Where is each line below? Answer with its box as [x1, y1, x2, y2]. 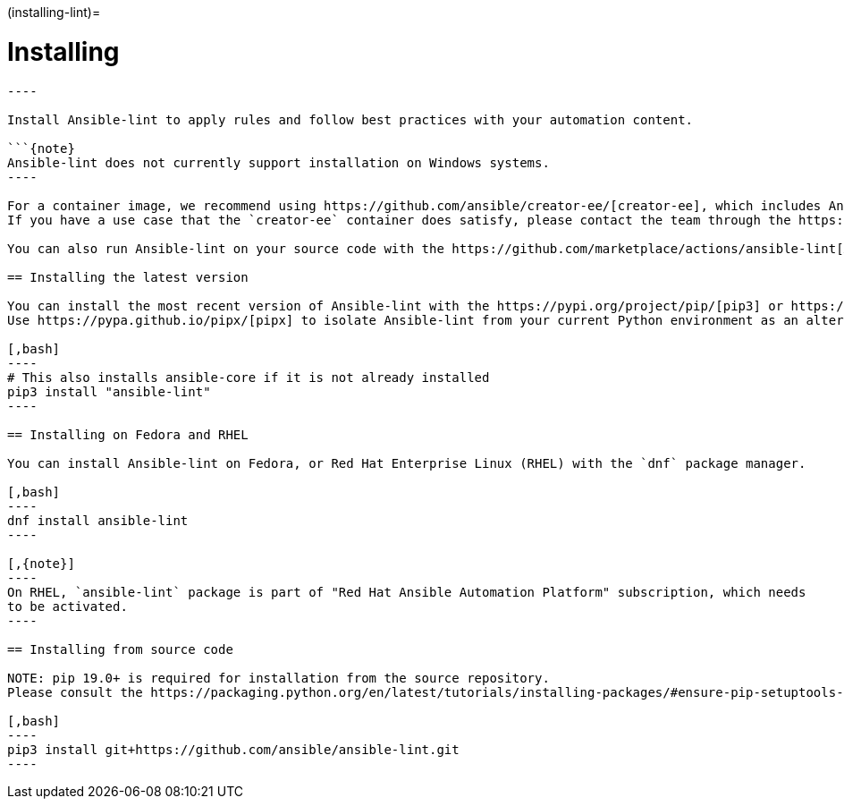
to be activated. [7, 598, 128, 614]
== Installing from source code [7, 641, 233, 657]
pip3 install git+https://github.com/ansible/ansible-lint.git [7, 742, 460, 757]
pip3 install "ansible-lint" [7, 384, 211, 399]
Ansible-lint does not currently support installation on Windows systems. [7, 155, 550, 170]
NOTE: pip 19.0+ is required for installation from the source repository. [7, 670, 550, 685]
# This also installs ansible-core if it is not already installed [7, 369, 490, 385]
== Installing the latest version [7, 269, 249, 284]
